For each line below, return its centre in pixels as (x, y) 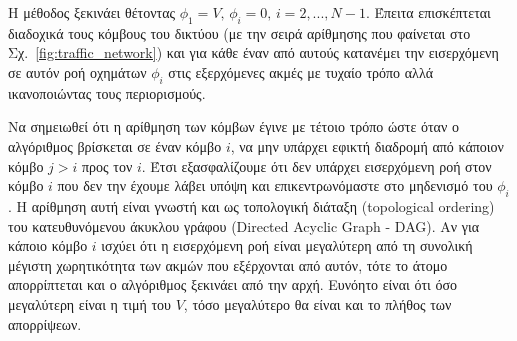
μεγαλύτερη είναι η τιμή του (90, 303)
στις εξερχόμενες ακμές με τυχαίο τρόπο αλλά (301, 71)
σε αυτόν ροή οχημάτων (77, 71)
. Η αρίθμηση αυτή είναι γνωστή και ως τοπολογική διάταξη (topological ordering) (251, 205)
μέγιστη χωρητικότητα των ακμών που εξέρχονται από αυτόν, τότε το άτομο (228, 264)
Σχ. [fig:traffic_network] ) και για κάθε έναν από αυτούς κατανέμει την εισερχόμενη (253, 52)
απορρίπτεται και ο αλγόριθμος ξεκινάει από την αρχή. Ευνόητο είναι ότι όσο (233, 284)
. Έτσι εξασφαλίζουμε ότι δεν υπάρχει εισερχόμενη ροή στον (316, 165)
